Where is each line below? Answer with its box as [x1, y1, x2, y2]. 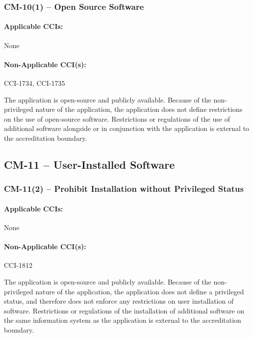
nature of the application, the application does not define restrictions [35, 104, 243, 114]
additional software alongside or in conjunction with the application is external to [4, 123, 250, 133]
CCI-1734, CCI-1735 [4, 78, 65, 88]
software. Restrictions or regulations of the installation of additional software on [4, 305, 245, 315]
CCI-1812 [4, 260, 32, 270]
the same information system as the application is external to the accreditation [4, 315, 241, 325]
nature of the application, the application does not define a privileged [35, 286, 244, 296]
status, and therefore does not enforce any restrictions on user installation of [4, 296, 234, 306]
